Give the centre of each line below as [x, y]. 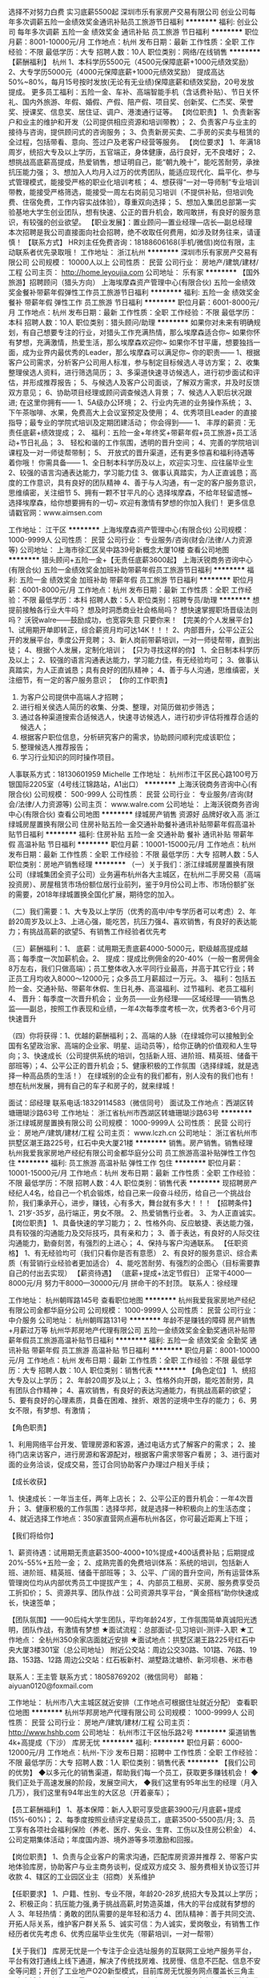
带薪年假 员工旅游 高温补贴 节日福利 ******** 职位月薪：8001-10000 [145, 1350]
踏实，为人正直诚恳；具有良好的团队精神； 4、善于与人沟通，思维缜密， [134, 670]
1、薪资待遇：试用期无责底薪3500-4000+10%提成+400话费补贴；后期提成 [131, 1552]
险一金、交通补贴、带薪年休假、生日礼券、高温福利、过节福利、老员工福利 [131, 989]
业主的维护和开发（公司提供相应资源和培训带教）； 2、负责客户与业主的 [139, 122]
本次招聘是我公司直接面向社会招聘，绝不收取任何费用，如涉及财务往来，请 [131, 232]
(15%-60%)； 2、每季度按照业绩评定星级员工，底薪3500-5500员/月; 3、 [128, 1819]
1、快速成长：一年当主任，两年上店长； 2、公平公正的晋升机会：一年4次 [127, 1498]
